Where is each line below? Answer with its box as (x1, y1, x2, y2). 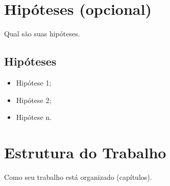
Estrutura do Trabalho (4, 141, 166, 162)
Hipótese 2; (16, 94, 52, 105)
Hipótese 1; (16, 77, 52, 88)
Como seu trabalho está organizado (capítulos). (4, 171, 152, 182)
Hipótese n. (16, 112, 52, 122)
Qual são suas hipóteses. (4, 28, 80, 39)
